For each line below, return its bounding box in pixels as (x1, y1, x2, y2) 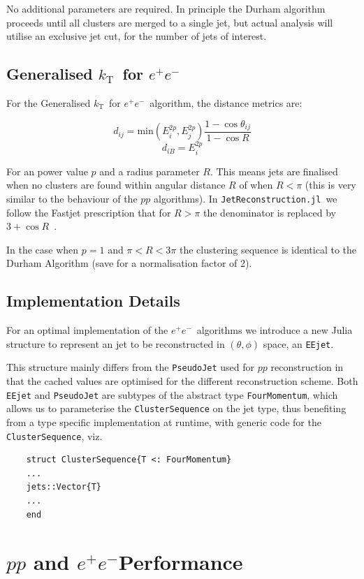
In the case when (6, 242, 79, 256)
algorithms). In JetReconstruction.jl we (154, 191, 337, 205)
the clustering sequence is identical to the (179, 242, 356, 256)
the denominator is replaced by (203, 205, 336, 219)
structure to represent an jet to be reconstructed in (6, 336, 225, 351)
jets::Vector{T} (26, 482, 102, 492)
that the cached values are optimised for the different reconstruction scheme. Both (6, 374, 358, 388)
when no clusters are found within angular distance (6, 177, 226, 192)
